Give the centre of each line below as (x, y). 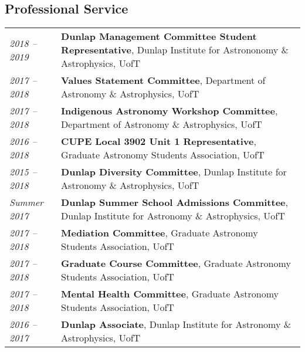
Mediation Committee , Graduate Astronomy (160, 233)
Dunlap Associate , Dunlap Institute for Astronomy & (176, 324)
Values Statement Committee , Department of (163, 80)
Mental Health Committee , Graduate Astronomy (170, 294)
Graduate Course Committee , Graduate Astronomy (176, 263)
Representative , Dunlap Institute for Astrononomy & (175, 50)
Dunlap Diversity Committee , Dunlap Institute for (174, 172)
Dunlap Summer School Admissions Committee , (174, 202)
